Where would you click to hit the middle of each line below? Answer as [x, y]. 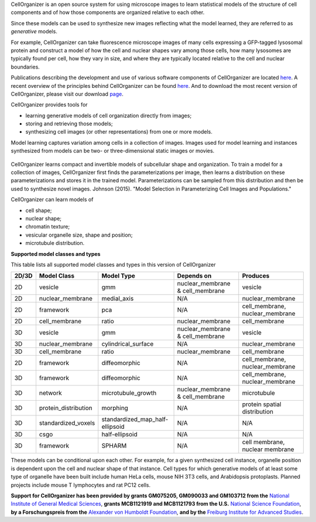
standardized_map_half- [135, 419]
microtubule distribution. [55, 243]
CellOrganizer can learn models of [52, 200]
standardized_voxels [67, 423]
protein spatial [262, 404]
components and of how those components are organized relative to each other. [108, 12]
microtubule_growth [129, 393]
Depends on [194, 276]
